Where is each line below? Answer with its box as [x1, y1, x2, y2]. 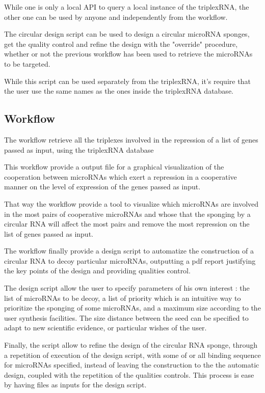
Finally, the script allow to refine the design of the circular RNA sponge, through [4, 340, 258, 350]
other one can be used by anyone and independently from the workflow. [4, 11, 228, 22]
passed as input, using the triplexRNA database [4, 144, 154, 155]
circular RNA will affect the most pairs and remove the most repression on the [4, 218, 250, 229]
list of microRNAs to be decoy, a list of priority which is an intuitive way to [4, 292, 241, 303]
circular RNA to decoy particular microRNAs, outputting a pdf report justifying [4, 255, 256, 266]
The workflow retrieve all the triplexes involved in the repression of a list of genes [4, 134, 258, 145]
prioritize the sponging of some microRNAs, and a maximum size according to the [4, 302, 261, 313]
